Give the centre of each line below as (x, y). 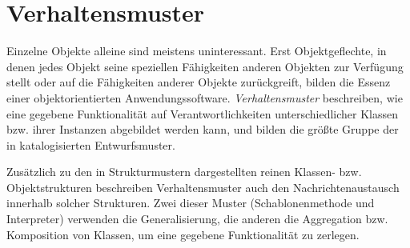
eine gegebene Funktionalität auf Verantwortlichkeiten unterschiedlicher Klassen (203, 113)
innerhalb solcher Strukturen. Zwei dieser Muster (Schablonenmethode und (191, 203)
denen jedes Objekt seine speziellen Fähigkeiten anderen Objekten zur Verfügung (205, 66)
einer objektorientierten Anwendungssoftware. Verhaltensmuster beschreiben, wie (205, 97)
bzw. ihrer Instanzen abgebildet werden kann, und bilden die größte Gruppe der (203, 129)
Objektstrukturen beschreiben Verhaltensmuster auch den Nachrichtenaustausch (203, 187)
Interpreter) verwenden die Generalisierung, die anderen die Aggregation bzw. (197, 219)
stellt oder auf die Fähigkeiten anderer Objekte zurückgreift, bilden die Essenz (199, 82)
